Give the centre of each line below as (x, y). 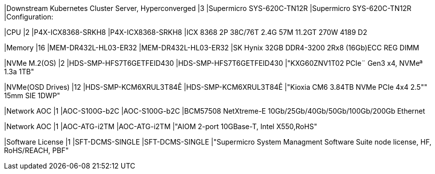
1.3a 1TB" (19, 72)
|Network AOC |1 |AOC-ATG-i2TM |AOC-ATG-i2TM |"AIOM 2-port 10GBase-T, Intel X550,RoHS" (161, 126)
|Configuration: (29, 17)
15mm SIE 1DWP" (32, 95)
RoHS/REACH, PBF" (36, 150)
